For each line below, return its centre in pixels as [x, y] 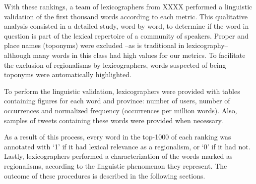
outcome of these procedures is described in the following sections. [105, 175]
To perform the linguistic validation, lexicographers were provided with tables [122, 91]
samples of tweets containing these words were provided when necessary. [114, 120]
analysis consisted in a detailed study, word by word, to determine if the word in [127, 26]
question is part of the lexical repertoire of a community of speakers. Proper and [126, 35]
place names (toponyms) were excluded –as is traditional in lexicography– [116, 45]
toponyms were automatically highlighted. [68, 74]
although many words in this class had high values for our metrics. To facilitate [125, 55]
